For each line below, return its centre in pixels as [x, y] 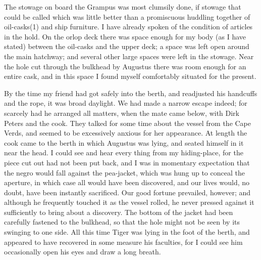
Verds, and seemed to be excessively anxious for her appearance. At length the [126, 133]
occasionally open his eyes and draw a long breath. [83, 252]
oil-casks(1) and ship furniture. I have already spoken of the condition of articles [128, 27]
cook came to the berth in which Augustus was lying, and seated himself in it [124, 142]
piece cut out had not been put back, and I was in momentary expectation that [127, 162]
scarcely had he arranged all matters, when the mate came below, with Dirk [122, 113]
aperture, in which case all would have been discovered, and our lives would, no [127, 182]
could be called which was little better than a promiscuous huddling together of [127, 16]
